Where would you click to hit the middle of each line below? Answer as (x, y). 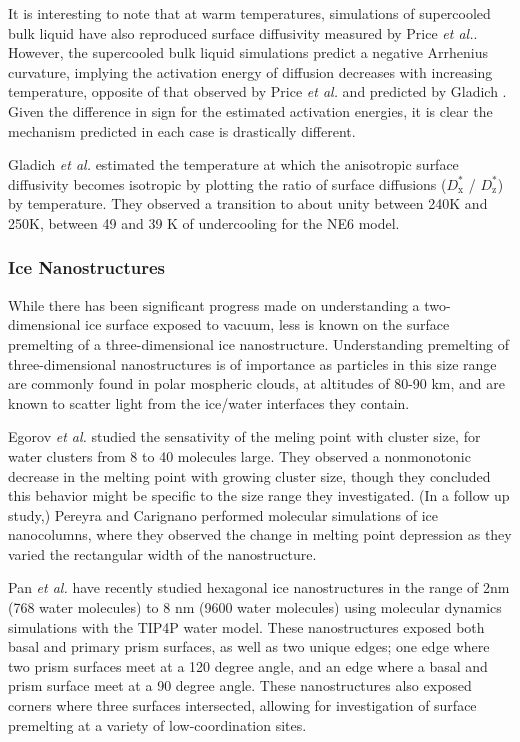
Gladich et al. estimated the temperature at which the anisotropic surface (233, 164)
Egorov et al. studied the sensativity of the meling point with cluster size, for (244, 436)
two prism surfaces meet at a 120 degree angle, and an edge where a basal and (248, 665)
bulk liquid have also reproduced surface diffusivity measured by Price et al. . (243, 32)
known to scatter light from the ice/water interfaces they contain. (209, 402)
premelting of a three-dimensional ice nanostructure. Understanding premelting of (259, 343)
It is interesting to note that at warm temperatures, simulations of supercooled (249, 13)
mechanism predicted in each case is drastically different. (182, 130)
